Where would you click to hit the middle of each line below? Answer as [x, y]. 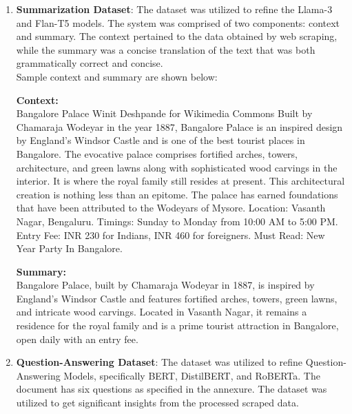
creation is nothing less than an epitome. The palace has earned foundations [177, 194]
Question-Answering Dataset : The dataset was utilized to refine [159, 362]
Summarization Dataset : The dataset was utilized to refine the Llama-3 [174, 9]
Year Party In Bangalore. [69, 248]
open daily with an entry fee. [77, 339]
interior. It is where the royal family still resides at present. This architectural [180, 181]
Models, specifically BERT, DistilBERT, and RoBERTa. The [192, 375]
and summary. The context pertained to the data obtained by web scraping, [177, 36]
